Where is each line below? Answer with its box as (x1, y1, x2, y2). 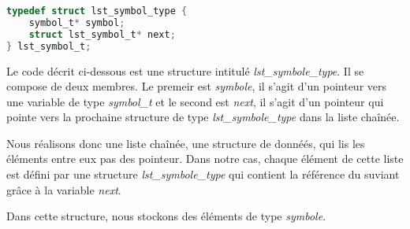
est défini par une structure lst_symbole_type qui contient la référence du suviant (6, 166, 400, 183)
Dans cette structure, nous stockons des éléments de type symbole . (6, 208, 326, 224)
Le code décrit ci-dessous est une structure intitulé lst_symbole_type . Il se (6, 62, 364, 79)
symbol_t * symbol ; (28, 17, 125, 28)
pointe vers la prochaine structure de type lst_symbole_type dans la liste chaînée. (6, 109, 400, 125)
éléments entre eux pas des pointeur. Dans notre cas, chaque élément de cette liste (6, 150, 404, 167)
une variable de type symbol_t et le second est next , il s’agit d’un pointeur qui (6, 93, 384, 109)
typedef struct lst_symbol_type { (6, 6, 188, 17)
